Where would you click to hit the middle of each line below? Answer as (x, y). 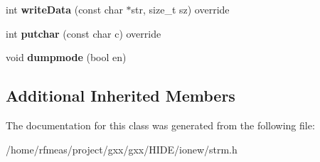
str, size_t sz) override (180, 9)
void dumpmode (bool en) (66, 57)
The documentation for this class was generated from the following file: (160, 125)
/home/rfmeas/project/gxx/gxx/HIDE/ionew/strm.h (122, 149)
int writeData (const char (64, 9)
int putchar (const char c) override (84, 33)
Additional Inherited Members (121, 96)
